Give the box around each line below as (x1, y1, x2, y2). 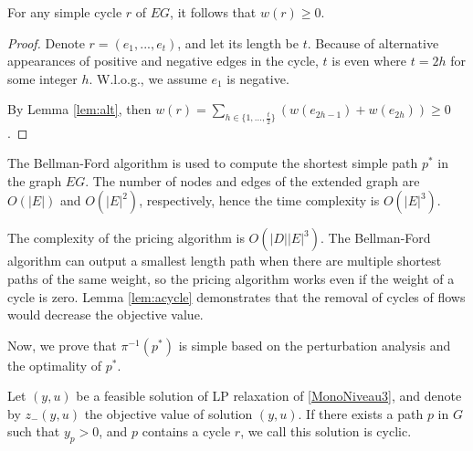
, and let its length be (177, 33, 299, 52)
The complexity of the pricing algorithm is (7, 228, 245, 247)
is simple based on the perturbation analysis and (178, 335, 451, 354)
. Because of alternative (307, 33, 439, 52)
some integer (7, 68, 78, 88)
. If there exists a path (298, 404, 424, 423)
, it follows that (170, 3, 257, 21)
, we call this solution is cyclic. (240, 422, 412, 441)
